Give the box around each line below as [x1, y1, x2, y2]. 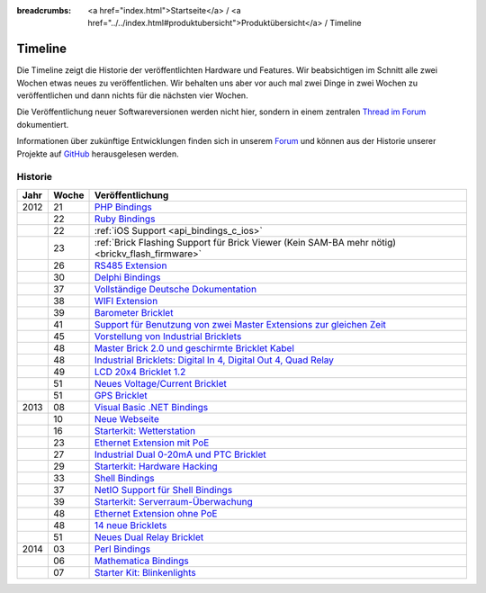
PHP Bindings [94, 201, 152, 213]
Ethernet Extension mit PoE [94, 436, 210, 449]
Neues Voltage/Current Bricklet [94, 377, 227, 390]
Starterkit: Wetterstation [94, 424, 196, 436]
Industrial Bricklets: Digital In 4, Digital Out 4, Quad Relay [94, 354, 335, 366]
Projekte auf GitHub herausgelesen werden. [16, 148, 179, 159]
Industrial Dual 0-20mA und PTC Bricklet [94, 448, 267, 461]
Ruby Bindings [94, 212, 156, 225]
